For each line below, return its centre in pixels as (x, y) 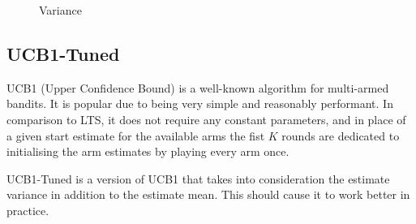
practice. (28, 210)
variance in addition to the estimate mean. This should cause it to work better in (208, 194)
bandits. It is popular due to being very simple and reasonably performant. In (200, 103)
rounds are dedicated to (341, 135)
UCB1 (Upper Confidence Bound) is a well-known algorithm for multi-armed (198, 87)
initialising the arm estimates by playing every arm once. (148, 151)
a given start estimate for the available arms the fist (136, 135)
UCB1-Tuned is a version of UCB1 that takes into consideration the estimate (198, 178)
